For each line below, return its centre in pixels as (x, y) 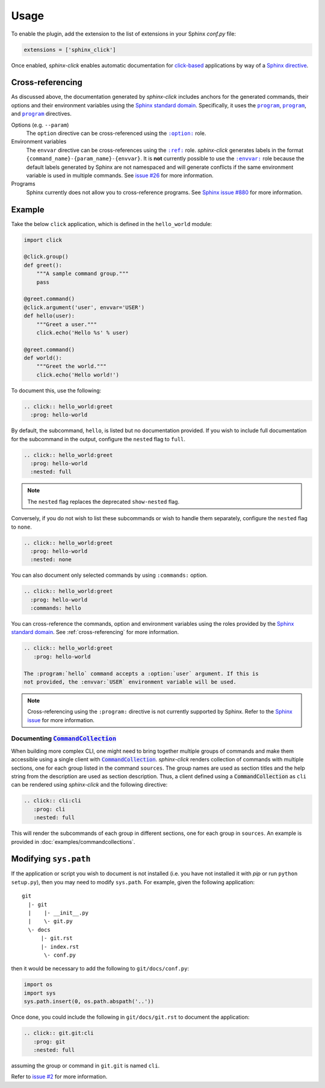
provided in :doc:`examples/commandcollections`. (73, 841)
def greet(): (43, 265)
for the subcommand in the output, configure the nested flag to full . (98, 439)
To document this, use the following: (56, 390)
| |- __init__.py (58, 913)
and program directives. (41, 114)
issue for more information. (61, 720)
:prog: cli (49, 809)
